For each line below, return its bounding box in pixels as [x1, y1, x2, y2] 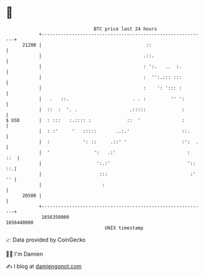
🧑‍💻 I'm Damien [6, 250, 44, 258]
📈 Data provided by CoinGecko [6, 236, 86, 243]
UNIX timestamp [104, 224, 144, 231]
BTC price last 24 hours [93, 26, 157, 32]
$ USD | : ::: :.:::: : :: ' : [6, 117, 185, 124]
